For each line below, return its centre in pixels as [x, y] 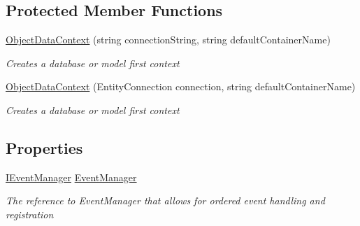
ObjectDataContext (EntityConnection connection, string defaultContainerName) [181, 86]
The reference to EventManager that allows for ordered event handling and [165, 200]
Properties [44, 147]
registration [30, 214]
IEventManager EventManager [71, 177]
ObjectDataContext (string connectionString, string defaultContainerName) [168, 40]
